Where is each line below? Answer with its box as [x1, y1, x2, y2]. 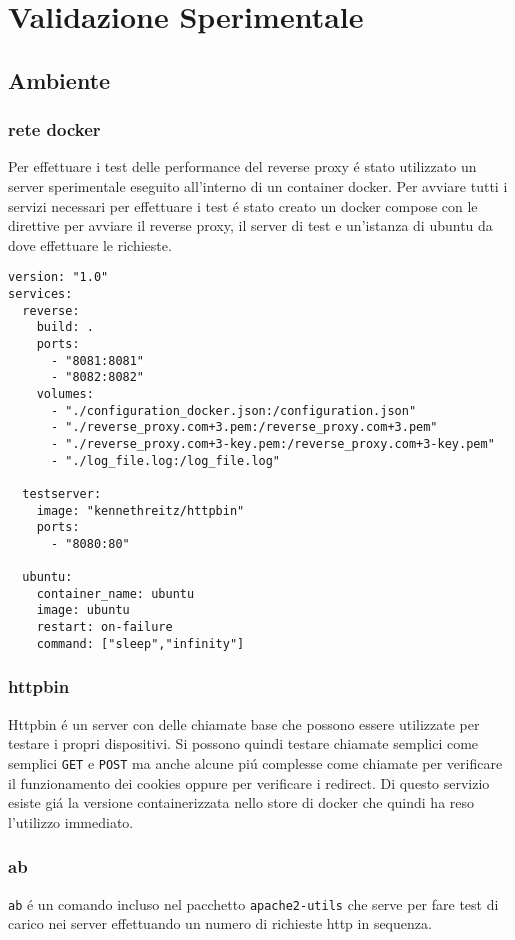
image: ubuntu [36, 603, 130, 618]
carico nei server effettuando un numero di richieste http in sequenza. [8, 913, 432, 934]
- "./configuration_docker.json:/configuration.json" [50, 403, 417, 418]
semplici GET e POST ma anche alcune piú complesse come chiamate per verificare [8, 752, 503, 773]
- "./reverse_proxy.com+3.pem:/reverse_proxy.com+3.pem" [50, 420, 438, 435]
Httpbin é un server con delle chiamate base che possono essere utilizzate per [8, 713, 480, 734]
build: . [36, 320, 94, 335]
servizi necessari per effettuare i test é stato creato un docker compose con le [8, 195, 478, 216]
